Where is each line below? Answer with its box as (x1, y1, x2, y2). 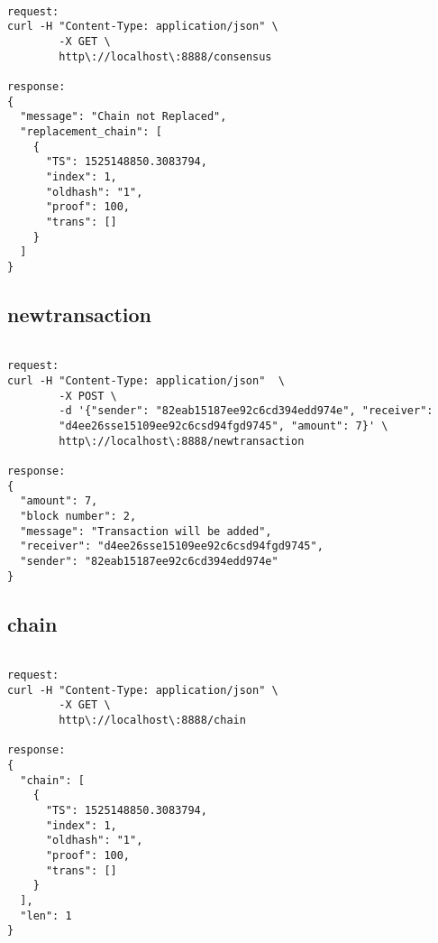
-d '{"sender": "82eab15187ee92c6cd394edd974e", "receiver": (59, 404, 433, 418)
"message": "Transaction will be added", (20, 524, 272, 538)
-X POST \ (59, 389, 117, 402)
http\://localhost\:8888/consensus (59, 50, 272, 63)
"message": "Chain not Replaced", (20, 110, 227, 124)
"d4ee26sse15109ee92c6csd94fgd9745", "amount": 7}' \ (59, 419, 388, 432)
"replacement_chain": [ (20, 125, 162, 138)
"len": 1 (20, 909, 72, 922)
